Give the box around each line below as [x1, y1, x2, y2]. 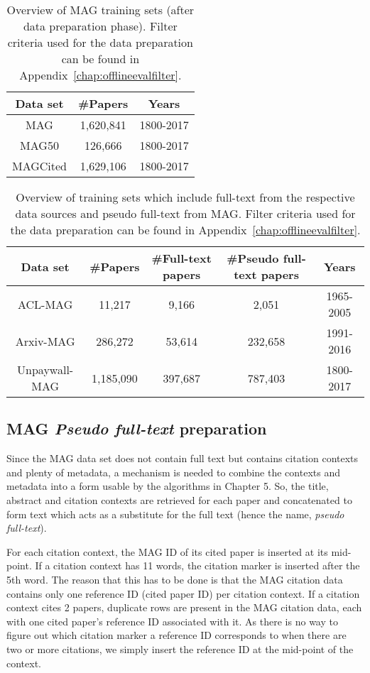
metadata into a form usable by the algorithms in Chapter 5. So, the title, [6, 478, 329, 493]
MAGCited [12, 158, 67, 174]
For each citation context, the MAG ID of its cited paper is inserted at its [6, 544, 328, 559]
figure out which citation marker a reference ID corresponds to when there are [6, 628, 347, 642]
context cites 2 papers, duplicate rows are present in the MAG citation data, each [6, 600, 362, 615]
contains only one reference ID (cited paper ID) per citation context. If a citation [6, 586, 360, 601]
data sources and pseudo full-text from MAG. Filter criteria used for [15, 205, 356, 221]
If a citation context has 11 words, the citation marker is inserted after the [35, 558, 360, 573]
